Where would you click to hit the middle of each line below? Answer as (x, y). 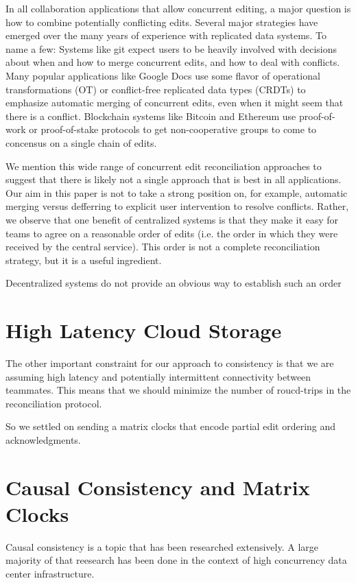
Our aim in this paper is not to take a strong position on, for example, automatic (177, 192)
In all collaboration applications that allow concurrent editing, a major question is (178, 8)
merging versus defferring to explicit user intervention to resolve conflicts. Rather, (177, 206)
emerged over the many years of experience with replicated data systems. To (166, 35)
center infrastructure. (50, 574)
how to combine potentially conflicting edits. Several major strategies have (162, 22)
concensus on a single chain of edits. (81, 142)
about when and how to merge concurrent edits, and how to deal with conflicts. (173, 62)
